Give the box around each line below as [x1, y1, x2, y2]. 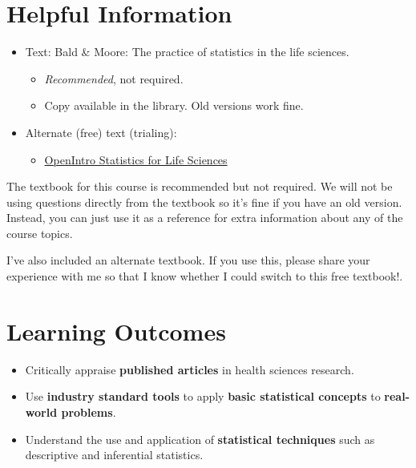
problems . [61, 403, 116, 420]
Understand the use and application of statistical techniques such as [25, 430, 375, 447]
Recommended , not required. [44, 70, 184, 87]
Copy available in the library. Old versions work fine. [44, 97, 304, 114]
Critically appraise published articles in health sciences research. [25, 361, 354, 377]
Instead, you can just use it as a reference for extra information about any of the [6, 209, 403, 226]
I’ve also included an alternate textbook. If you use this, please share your [6, 252, 370, 268]
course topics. [6, 224, 73, 241]
